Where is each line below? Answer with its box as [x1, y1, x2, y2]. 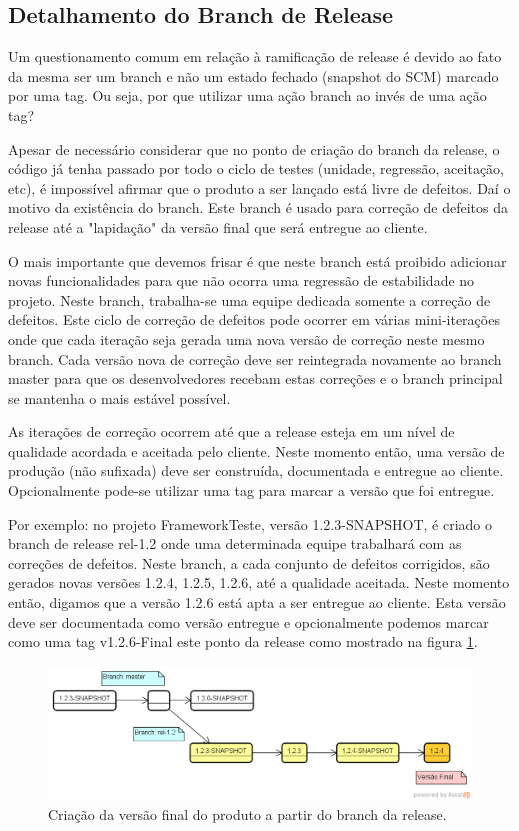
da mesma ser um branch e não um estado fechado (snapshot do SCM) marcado [8, 65, 499, 86]
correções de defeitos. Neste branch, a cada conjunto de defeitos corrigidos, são [8, 552, 490, 573]
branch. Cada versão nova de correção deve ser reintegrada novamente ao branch [8, 348, 502, 369]
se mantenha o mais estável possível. [8, 387, 231, 408]
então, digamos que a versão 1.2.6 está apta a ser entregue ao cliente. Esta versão [8, 592, 506, 613]
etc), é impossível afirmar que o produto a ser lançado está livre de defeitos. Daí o [8, 177, 511, 198]
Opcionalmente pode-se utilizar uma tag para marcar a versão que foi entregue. [8, 480, 495, 501]
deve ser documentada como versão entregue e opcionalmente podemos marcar [8, 611, 489, 632]
